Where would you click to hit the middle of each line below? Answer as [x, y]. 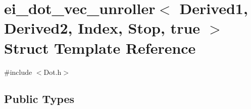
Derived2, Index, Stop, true [102, 28]
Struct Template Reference [100, 47]
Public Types [39, 99]
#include [18, 72]
